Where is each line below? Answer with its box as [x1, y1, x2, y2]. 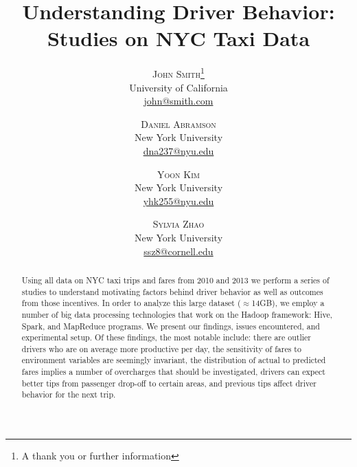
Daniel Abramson [141, 116, 216, 131]
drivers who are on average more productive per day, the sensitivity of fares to [21, 343, 301, 354]
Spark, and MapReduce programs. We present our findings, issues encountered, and [21, 320, 320, 332]
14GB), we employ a [251, 297, 325, 309]
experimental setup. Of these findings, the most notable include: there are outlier [21, 332, 311, 343]
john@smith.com [143, 94, 214, 108]
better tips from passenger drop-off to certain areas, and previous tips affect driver [21, 377, 316, 389]
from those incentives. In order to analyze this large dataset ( [21, 297, 241, 309]
